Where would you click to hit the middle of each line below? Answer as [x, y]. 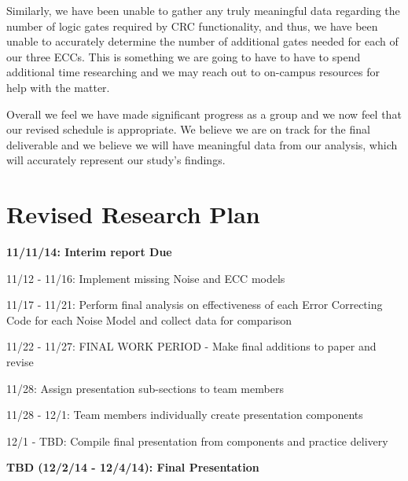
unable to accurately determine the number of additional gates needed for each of [202, 41]
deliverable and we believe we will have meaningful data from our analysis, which [202, 144]
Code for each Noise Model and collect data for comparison [149, 319]
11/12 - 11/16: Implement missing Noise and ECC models [146, 278]
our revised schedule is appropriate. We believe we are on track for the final [188, 129]
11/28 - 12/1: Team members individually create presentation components [185, 415]
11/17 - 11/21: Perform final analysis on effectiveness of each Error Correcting [195, 305]
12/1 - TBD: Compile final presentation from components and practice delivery [197, 441]
